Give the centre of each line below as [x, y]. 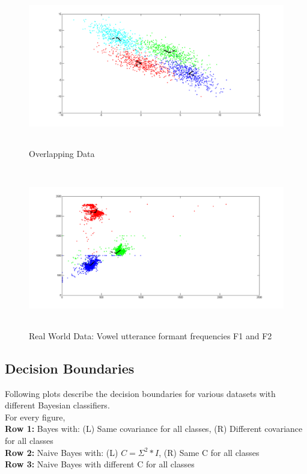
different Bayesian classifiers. [57, 405]
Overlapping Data [62, 154]
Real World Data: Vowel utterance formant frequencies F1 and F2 [150, 335]
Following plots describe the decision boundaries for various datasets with [140, 393]
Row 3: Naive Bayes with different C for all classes [100, 464]
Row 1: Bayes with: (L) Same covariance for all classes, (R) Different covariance [154, 429]
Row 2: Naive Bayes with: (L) [62, 452]
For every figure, [35, 417]
